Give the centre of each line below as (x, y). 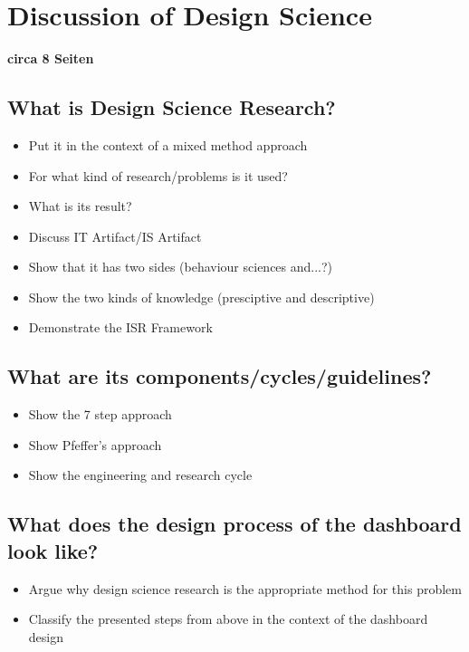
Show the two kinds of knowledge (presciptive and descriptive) (201, 297)
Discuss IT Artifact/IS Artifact (115, 236)
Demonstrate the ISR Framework (120, 327)
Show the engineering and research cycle (140, 475)
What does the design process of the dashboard (234, 524)
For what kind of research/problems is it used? (158, 175)
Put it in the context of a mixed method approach (168, 144)
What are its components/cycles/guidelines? (220, 376)
